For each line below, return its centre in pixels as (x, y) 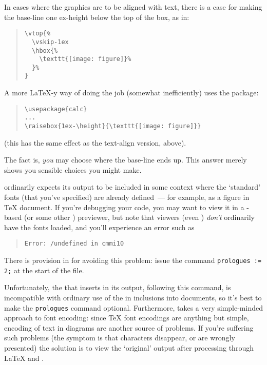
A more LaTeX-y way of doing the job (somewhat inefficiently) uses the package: (131, 93)
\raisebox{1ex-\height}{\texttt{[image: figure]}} (113, 126)
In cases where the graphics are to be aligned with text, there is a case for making (133, 7)
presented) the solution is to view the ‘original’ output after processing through (129, 348)
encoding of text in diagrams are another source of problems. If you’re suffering (129, 327)
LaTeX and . (24, 358)
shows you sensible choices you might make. (73, 169)
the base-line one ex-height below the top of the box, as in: (97, 17)
